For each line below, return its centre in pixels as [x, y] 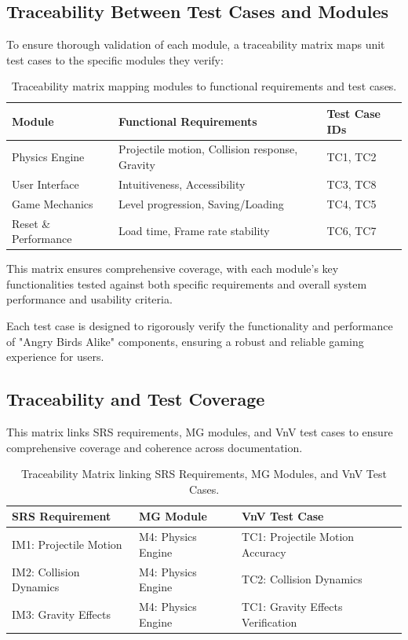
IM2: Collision [46, 571]
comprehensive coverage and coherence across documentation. [155, 447]
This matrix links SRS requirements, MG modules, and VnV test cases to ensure [200, 432]
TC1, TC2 [352, 157]
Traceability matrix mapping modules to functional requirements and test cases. [204, 86]
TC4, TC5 [352, 203]
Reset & [31, 223]
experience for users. [55, 357]
